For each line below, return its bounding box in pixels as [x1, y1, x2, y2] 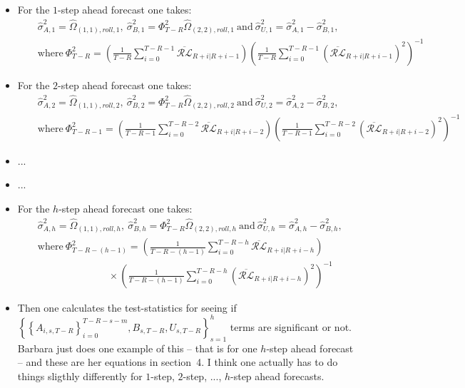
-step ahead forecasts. [230, 368, 325, 383]
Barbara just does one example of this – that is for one [17, 340, 257, 355]
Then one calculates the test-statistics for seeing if [17, 300, 237, 315]
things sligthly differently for [17, 368, 143, 383]
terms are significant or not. [230, 319, 352, 334]
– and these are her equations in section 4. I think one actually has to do [17, 354, 338, 369]
